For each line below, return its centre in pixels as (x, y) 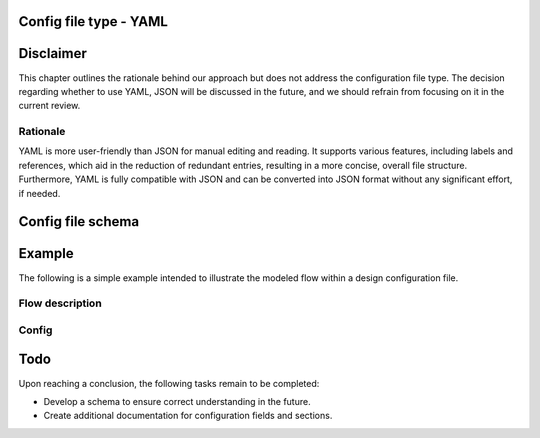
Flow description (60, 303)
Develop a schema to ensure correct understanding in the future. (177, 401)
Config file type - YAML (93, 21)
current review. (49, 106)
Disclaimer (52, 53)
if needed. (39, 193)
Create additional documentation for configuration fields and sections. (188, 416)
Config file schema (79, 221)
